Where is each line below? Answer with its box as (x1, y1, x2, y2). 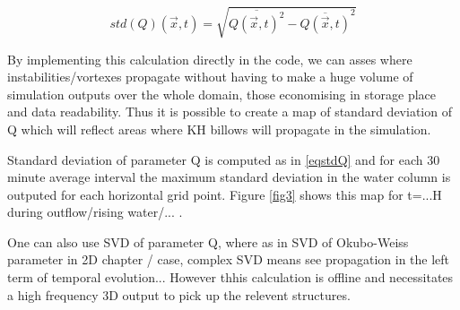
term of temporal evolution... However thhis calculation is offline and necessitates (7, 268, 454, 287)
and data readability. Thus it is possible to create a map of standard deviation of (7, 102, 452, 121)
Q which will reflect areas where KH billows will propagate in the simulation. (7, 119, 431, 138)
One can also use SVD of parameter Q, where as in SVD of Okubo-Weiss (7, 232, 409, 251)
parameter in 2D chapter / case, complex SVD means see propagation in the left (7, 250, 450, 269)
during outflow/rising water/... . (7, 202, 183, 221)
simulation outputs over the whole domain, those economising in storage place (7, 84, 437, 103)
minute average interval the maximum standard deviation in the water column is (7, 168, 451, 186)
